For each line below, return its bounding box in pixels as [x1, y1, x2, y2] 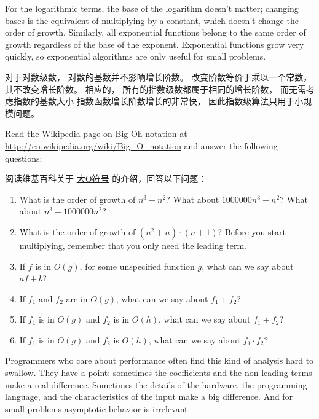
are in [66, 292, 88, 305]
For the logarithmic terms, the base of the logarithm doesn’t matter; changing [5, 2, 299, 14]
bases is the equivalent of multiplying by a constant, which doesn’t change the [5, 14, 299, 26]
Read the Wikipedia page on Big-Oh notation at [5, 127, 187, 140]
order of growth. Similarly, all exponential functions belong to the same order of [5, 26, 306, 39]
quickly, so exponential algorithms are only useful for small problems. [5, 50, 266, 63]
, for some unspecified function [79, 259, 195, 272]
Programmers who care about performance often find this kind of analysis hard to [5, 354, 314, 367]
